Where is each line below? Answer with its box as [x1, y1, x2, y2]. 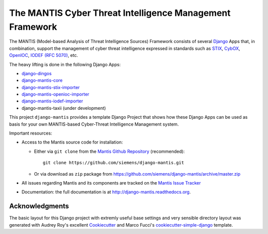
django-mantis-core [21, 77, 63, 84]
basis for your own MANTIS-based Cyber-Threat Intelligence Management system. [9, 121, 179, 127]
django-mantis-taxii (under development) [21, 105, 106, 111]
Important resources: [9, 130, 52, 136]
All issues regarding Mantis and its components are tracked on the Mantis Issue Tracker [21, 180, 201, 186]
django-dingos [21, 70, 52, 76]
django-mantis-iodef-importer [21, 98, 83, 104]
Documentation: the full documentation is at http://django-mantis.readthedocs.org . [21, 189, 191, 195]
